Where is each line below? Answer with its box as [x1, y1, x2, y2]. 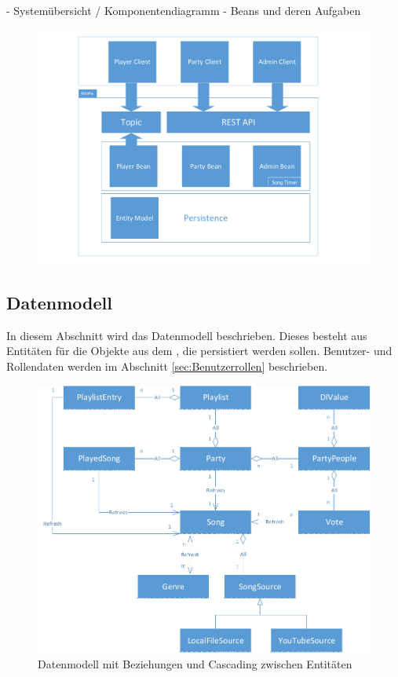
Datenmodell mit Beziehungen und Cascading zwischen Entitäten [38, 656, 352, 672]
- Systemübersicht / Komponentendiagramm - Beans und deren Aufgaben [6, 2, 361, 18]
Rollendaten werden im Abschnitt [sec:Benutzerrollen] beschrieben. [6, 357, 328, 374]
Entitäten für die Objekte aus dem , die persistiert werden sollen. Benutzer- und [6, 342, 393, 359]
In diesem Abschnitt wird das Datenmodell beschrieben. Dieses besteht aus [6, 327, 367, 343]
